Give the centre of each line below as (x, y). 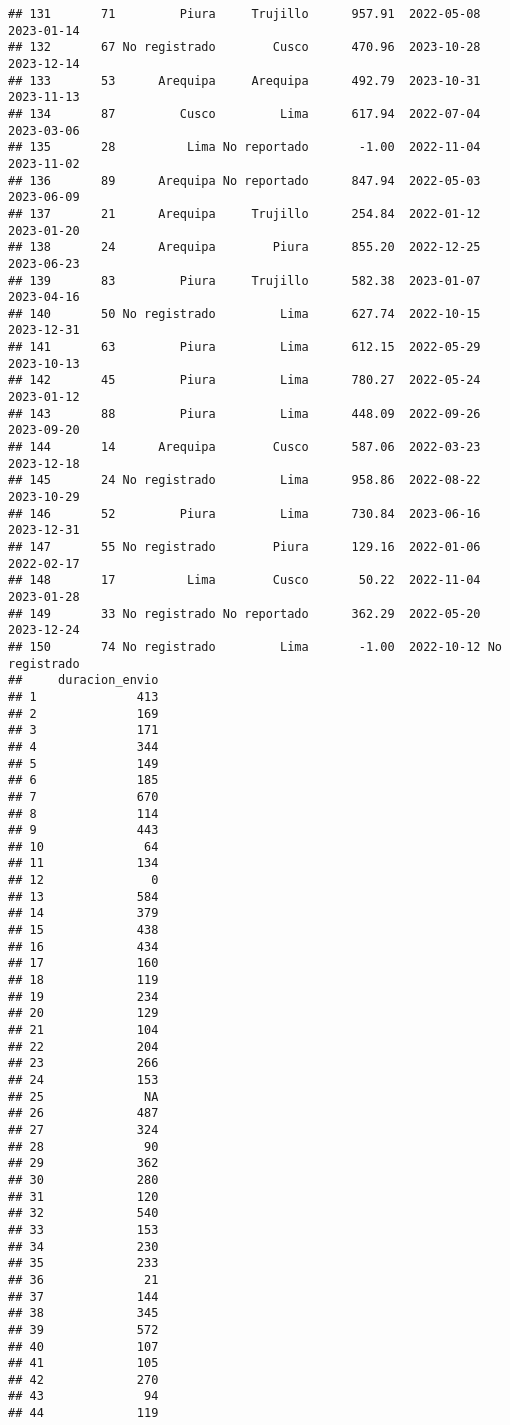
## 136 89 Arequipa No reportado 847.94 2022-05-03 (244, 180)
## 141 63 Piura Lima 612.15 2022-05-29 (244, 347)
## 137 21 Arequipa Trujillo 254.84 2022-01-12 (244, 213)
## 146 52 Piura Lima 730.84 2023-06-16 (244, 513)
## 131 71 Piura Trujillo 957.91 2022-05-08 (244, 14)
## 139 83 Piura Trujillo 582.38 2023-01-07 (244, 280)
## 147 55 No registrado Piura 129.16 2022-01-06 (244, 547)
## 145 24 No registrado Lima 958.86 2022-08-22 (244, 480)
